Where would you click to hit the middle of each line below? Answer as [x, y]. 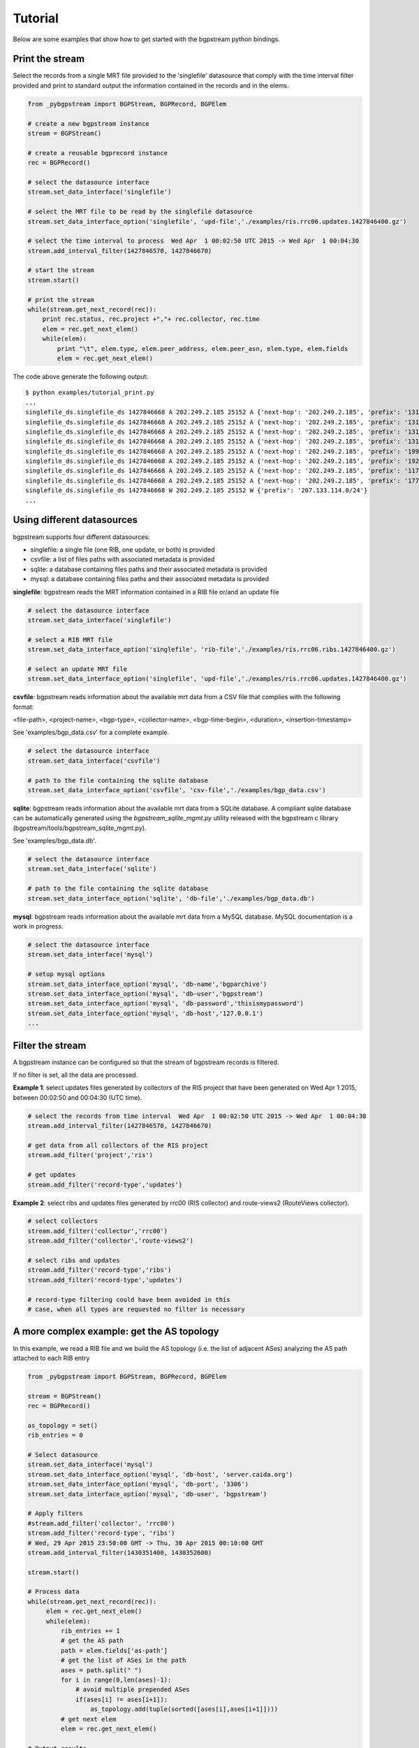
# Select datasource [63, 1455]
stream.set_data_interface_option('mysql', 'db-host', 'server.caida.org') [160, 1474]
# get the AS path [92, 1641]
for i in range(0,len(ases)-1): [116, 1679]
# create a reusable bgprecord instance [97, 153]
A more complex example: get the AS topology [116, 1332]
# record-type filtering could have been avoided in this [129, 1299]
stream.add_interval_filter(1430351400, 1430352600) [120, 1553]
